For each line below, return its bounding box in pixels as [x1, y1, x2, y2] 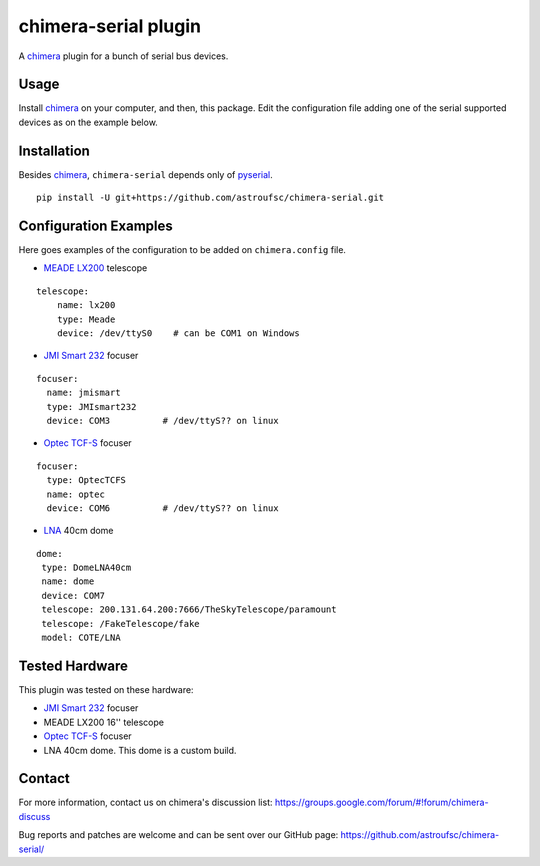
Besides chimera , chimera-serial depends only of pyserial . [18, 168, 274, 180]
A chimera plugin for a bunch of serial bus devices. [18, 50, 229, 62]
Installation [18, 142, 90, 159]
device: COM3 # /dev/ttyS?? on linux [46, 415, 279, 426]
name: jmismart [46, 387, 121, 399]
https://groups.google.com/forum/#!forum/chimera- [274, 796, 489, 809]
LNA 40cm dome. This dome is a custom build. [43, 744, 237, 756]
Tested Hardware [18, 657, 129, 674]
